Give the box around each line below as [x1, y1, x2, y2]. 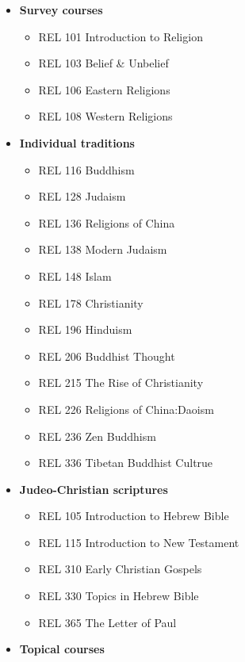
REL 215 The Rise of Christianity [38, 374, 204, 391]
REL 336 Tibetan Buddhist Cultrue [38, 454, 213, 471]
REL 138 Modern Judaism [38, 241, 167, 258]
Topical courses [19, 641, 105, 657]
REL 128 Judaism [38, 188, 126, 205]
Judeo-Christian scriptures [19, 480, 168, 497]
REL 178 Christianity [38, 294, 144, 311]
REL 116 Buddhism [38, 161, 135, 178]
